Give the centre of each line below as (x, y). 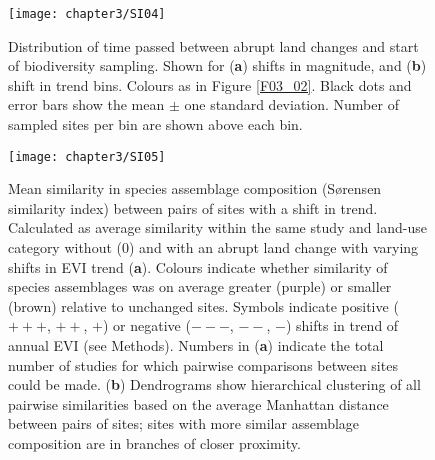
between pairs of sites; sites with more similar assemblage (184, 423)
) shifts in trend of (342, 325)
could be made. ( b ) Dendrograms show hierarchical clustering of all (214, 384)
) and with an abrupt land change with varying (274, 247)
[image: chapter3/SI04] (87, 14)
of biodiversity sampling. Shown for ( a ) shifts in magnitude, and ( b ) (217, 65)
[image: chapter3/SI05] (87, 156)
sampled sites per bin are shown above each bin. (155, 124)
